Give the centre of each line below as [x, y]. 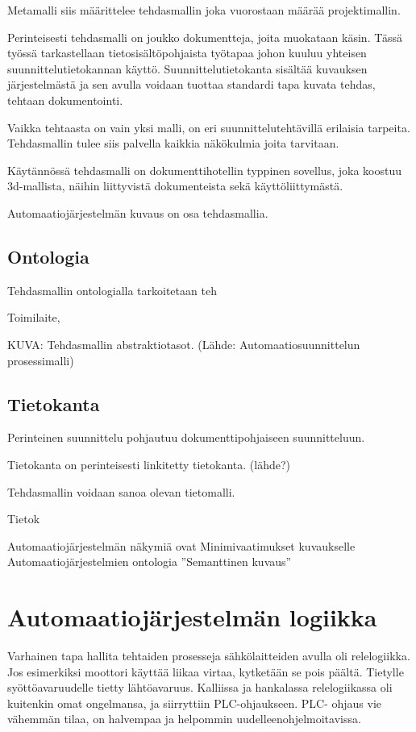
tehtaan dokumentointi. [65, 100]
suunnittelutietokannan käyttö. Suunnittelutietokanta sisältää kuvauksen [187, 68]
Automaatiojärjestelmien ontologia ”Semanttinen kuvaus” [150, 561]
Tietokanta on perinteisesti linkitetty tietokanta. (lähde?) [149, 464]
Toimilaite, [34, 317]
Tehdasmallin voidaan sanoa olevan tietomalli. [121, 491]
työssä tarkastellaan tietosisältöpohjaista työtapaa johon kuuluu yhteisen [187, 53]
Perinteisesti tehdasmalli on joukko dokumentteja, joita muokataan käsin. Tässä [205, 37]
